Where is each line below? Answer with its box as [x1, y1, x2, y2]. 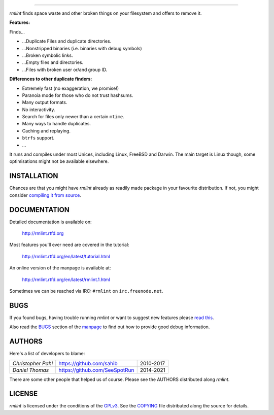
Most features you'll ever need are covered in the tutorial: [9, 241, 129, 248]
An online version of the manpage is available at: [9, 265, 111, 271]
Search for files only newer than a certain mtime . [22, 114, 124, 120]
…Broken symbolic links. [22, 52, 73, 58]
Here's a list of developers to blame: [9, 351, 85, 357]
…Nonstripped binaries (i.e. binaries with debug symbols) [22, 45, 142, 51]
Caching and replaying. [22, 127, 71, 134]
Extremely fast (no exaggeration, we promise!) [22, 85, 119, 91]
